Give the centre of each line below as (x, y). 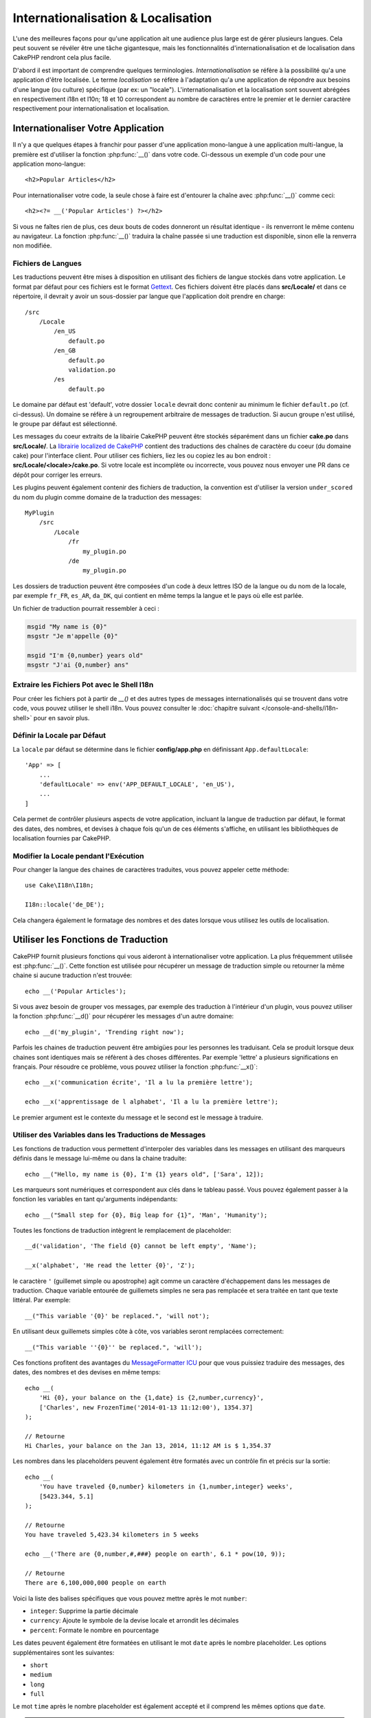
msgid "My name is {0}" (67, 626)
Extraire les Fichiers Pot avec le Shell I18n (83, 685)
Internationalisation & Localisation (112, 18)
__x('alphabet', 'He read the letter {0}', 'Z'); (110, 1265)
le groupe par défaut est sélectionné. (65, 423)
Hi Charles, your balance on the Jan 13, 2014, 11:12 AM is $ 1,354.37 (148, 1446)
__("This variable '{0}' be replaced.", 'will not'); (117, 1316)
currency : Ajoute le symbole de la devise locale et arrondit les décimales (134, 1620)
